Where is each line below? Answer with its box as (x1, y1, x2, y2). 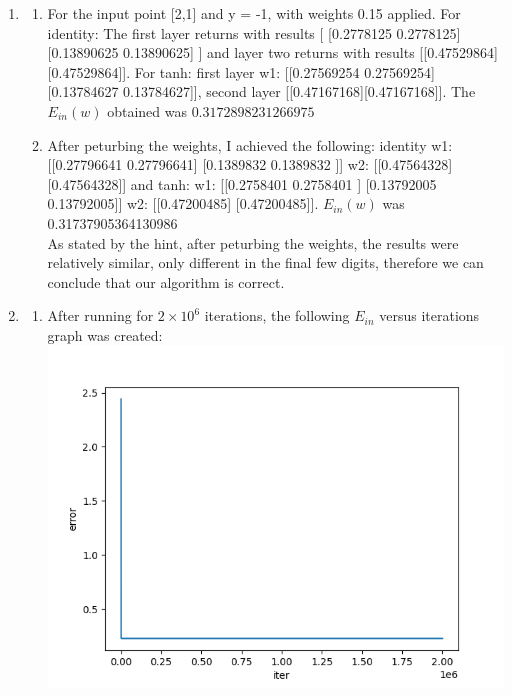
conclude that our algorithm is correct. (47, 271, 285, 292)
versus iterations (379, 305, 480, 326)
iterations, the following (204, 305, 350, 326)
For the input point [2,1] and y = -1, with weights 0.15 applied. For (47, 3, 461, 23)
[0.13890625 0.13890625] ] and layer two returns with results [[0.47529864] (47, 42, 498, 63)
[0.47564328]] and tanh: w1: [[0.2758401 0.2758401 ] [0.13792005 (47, 173, 437, 194)
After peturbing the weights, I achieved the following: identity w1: (47, 134, 453, 155)
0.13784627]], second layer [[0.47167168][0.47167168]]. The (123, 81, 476, 102)
